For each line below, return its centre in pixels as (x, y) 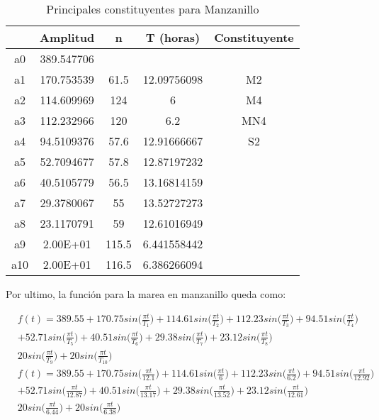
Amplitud (67, 37)
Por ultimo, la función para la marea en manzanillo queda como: (146, 294)
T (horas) (173, 37)
